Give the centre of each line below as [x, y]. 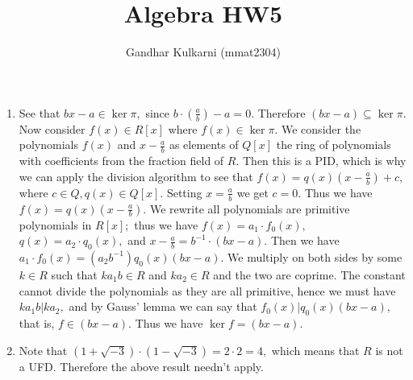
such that [74, 274]
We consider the [321, 128]
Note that [43, 350]
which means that [315, 350]
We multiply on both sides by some [315, 256]
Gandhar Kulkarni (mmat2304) [203, 52]
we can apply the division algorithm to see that [136, 176]
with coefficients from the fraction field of [121, 161]
